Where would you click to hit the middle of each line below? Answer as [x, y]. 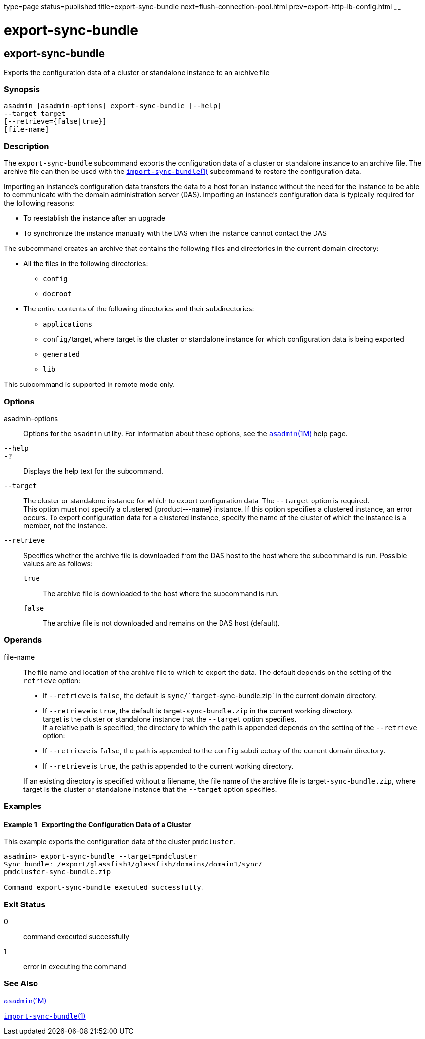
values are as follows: [58, 563]
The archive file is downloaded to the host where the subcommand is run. [161, 593]
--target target [35, 114]
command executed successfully [76, 937]
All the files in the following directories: [86, 264]
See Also [21, 984]
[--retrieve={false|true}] [55, 122]
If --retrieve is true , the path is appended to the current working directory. [168, 766]
